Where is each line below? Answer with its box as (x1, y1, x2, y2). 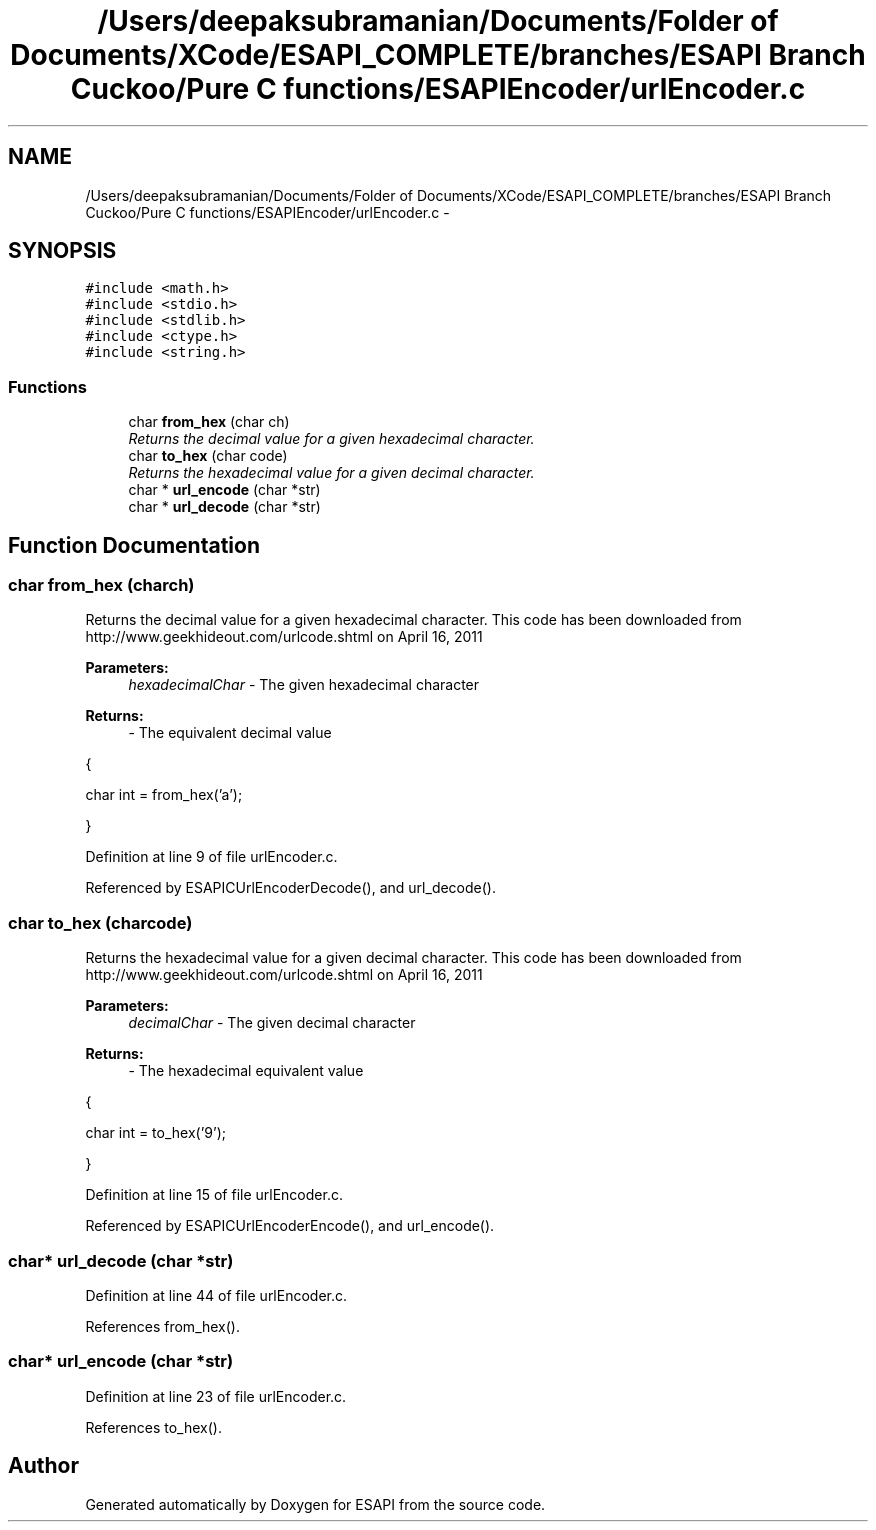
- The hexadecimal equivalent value (128, 1062, 364, 1080)
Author (8, 1453, 79, 1479)
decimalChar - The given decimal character (128, 1014, 416, 1032)
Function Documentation (8, 532, 260, 558)
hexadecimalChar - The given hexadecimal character (128, 676, 480, 694)
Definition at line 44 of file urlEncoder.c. (85, 1286, 348, 1304)
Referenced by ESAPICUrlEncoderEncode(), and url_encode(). (85, 1217, 495, 1235)
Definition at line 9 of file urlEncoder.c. (85, 848, 338, 866)
